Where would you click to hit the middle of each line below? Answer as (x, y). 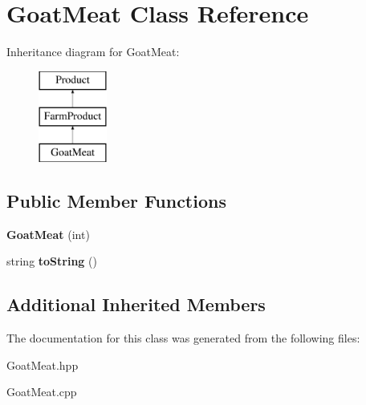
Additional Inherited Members (136, 304)
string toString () (52, 261)
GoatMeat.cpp (42, 392)
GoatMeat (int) (48, 234)
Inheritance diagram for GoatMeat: (93, 52)
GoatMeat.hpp (43, 364)
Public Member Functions (116, 201)
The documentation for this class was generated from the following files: (183, 338)
